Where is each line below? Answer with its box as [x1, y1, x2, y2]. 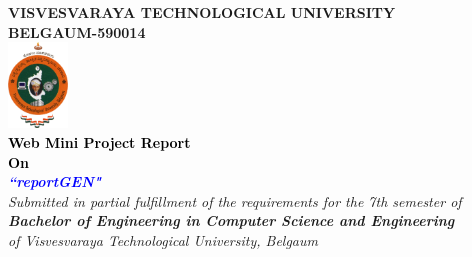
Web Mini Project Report [8, 132, 191, 153]
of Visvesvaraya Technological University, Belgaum [8, 229, 318, 250]
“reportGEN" [8, 171, 101, 192]
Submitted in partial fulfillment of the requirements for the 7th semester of [8, 190, 462, 211]
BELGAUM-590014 [8, 21, 146, 42]
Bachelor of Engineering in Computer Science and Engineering [8, 210, 455, 231]
